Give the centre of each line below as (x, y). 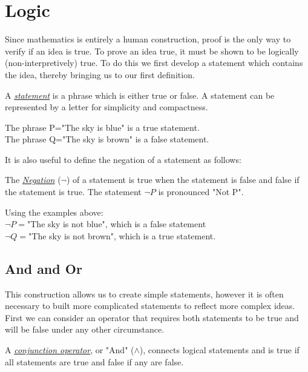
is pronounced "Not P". (201, 192)
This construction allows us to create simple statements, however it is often (144, 294)
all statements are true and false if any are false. (94, 361)
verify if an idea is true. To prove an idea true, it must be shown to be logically (152, 51)
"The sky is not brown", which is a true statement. (122, 235)
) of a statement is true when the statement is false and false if (183, 180)
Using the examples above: (54, 212)
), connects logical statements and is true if (219, 350)
